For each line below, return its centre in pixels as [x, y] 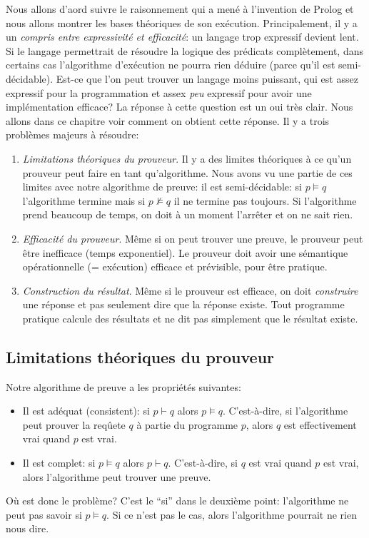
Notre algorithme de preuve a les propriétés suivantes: [123, 386]
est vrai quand [280, 463]
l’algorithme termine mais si [84, 200]
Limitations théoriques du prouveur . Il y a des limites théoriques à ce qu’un [187, 158]
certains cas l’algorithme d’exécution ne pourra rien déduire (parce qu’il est [171, 65]
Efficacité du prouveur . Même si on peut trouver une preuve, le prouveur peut [193, 238]
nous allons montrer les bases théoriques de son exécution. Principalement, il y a [182, 22]
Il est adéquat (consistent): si [86, 411]
